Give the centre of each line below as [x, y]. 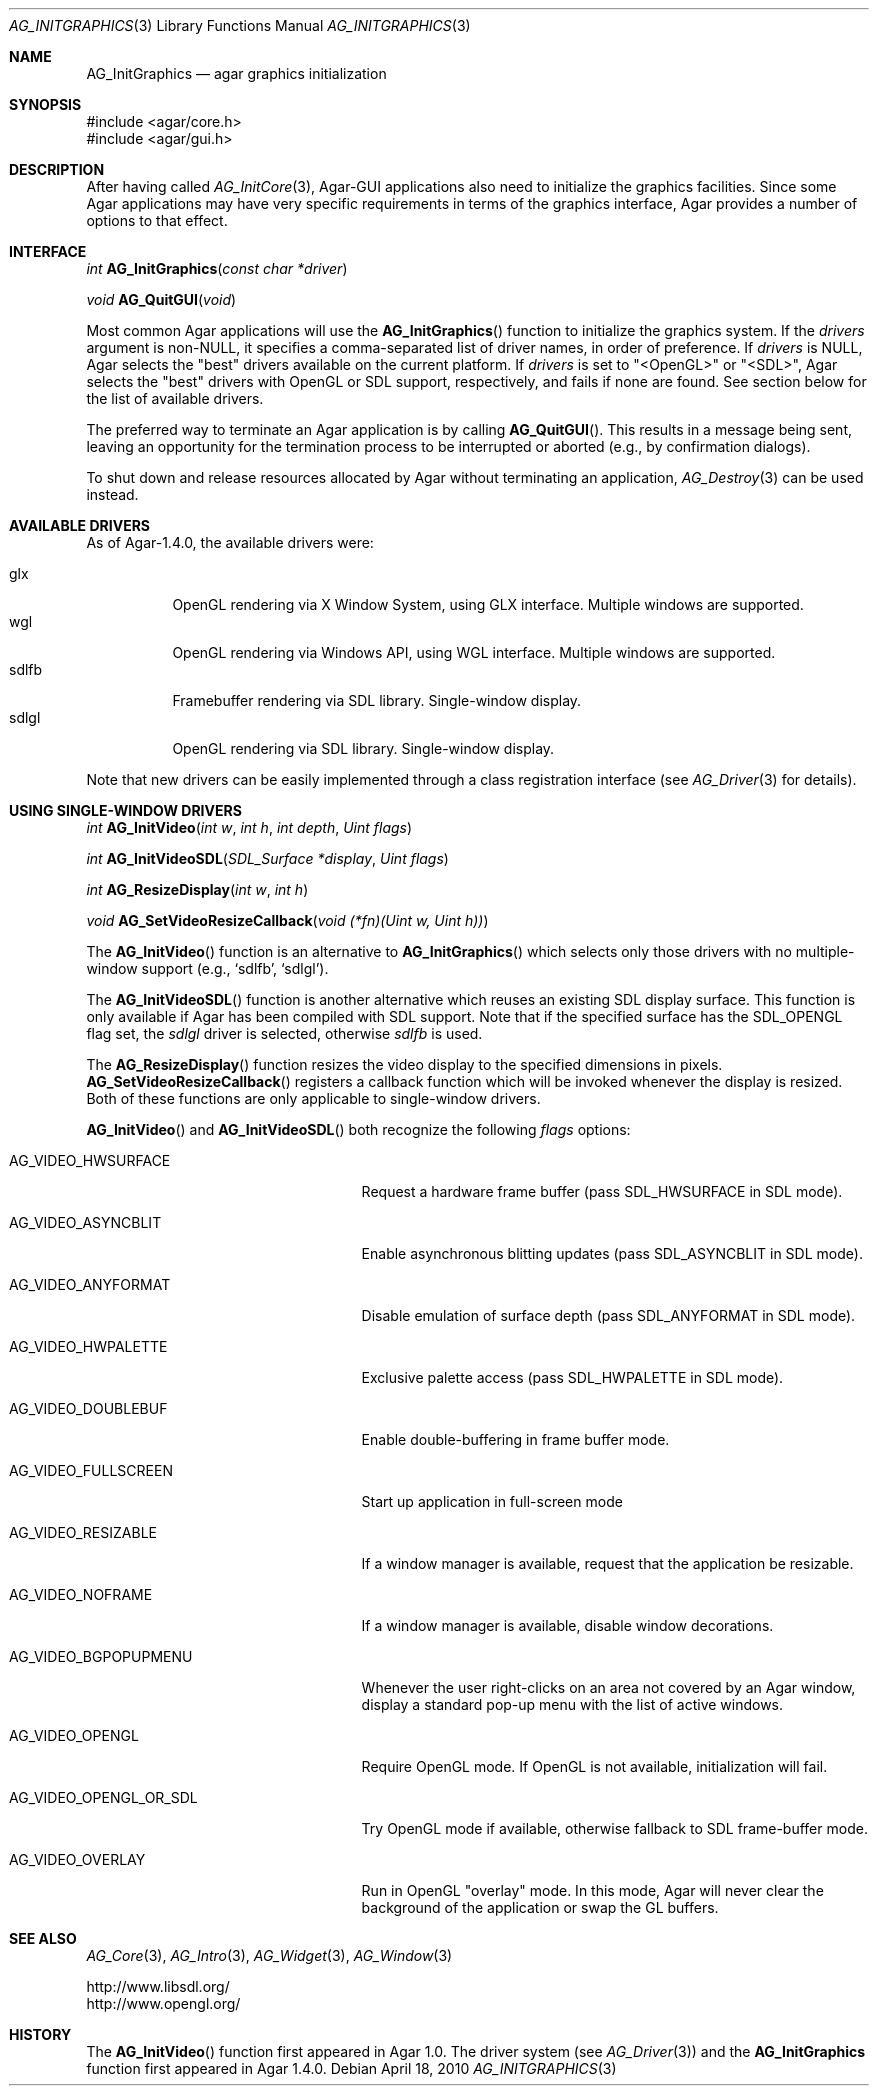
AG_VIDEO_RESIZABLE [83, 1532]
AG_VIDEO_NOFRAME [81, 1594]
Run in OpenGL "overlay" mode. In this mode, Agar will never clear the [592, 1890]
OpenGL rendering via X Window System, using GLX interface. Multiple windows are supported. [488, 604]
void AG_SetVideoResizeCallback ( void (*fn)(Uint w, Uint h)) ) [287, 920]
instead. [112, 494]
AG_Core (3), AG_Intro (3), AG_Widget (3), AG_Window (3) [269, 1955]
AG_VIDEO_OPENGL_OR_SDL [103, 1797]
